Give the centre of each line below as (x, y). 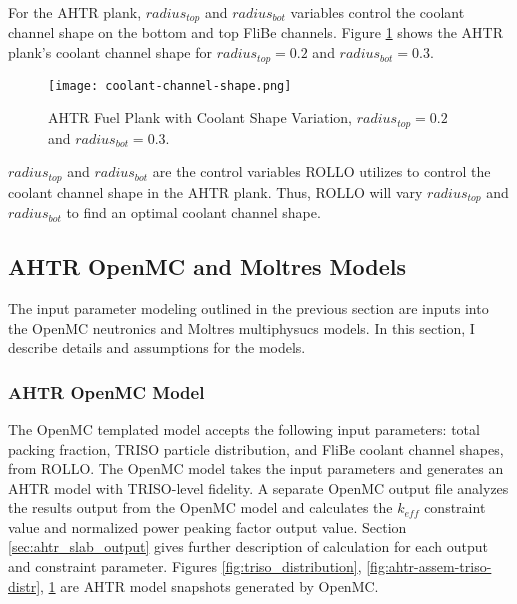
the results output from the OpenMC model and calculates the (200, 507)
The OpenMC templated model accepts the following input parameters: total (244, 428)
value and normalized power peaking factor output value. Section (207, 526)
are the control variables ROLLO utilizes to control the (321, 171)
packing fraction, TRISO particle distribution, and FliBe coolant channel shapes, (256, 448)
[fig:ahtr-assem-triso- (429, 566)
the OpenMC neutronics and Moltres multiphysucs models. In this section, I (241, 327)
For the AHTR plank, (75, 12)
